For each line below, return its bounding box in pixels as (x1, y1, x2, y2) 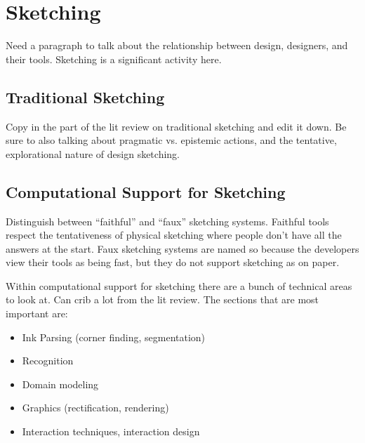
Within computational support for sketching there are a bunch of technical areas (6, 278, 352, 293)
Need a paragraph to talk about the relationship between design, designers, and (6, 38, 348, 53)
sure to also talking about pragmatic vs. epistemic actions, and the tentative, (6, 133, 337, 147)
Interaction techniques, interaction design (22, 424, 200, 439)
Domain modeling (22, 376, 99, 391)
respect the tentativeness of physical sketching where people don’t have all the (6, 227, 342, 242)
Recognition (22, 353, 74, 368)
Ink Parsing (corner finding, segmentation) (22, 329, 206, 344)
